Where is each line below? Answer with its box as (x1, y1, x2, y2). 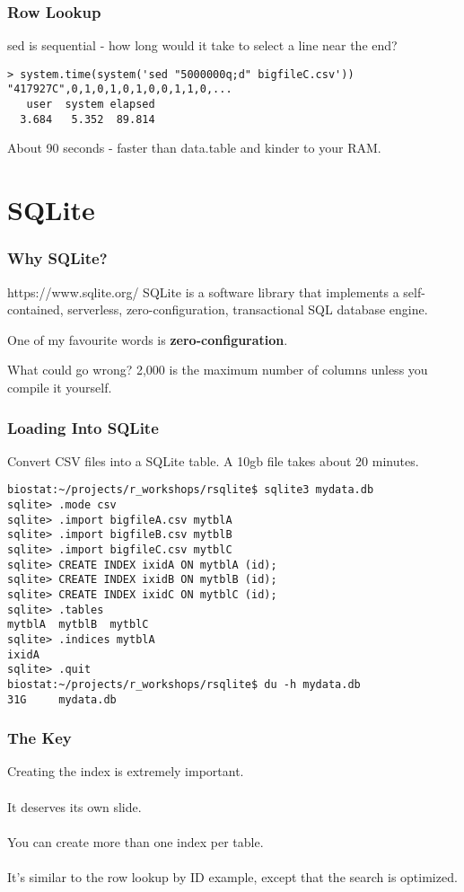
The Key (7, 727, 72, 749)
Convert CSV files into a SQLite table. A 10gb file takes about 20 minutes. (7, 451, 419, 470)
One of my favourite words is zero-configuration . (7, 330, 288, 349)
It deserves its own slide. (7, 797, 142, 816)
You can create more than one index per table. (7, 832, 264, 851)
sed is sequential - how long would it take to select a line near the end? (7, 36, 398, 55)
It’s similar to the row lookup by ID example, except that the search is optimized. (7, 868, 458, 887)
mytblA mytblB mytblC (7, 618, 149, 631)
